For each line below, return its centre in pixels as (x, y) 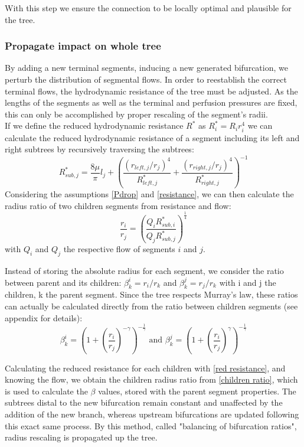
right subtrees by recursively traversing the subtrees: (99, 149)
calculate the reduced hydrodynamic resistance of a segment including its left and (152, 137)
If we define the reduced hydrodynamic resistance (94, 125)
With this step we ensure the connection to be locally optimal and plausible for (148, 8)
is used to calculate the (46, 391)
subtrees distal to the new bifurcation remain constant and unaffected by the (144, 402)
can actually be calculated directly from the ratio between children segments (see (151, 306)
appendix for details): (44, 317)
